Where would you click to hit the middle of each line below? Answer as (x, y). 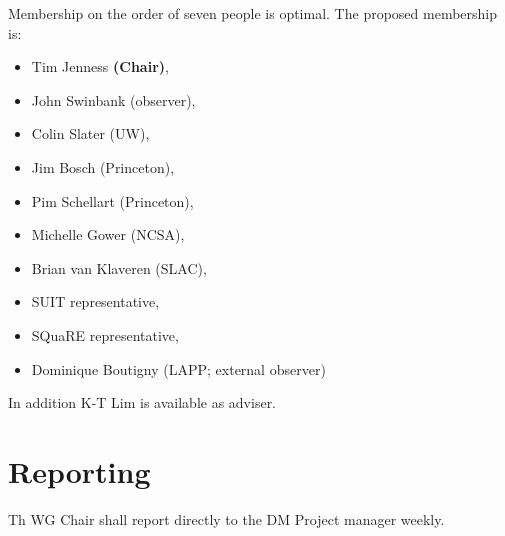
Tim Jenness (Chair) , (100, 66)
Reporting (79, 470)
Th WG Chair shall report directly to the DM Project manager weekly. (226, 518)
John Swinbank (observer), (113, 99)
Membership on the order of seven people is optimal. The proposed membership (253, 13)
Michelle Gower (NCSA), (108, 234)
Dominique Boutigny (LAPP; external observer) (178, 368)
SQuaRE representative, (105, 334)
